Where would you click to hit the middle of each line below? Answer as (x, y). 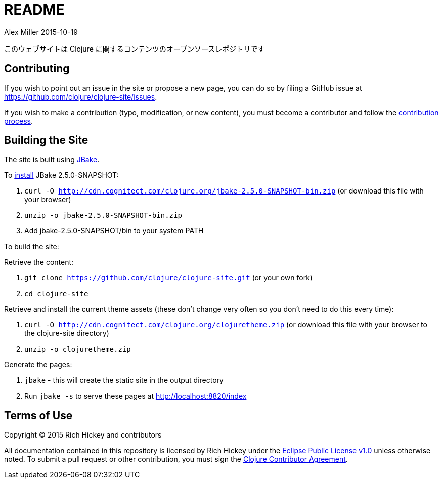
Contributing (37, 69)
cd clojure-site (56, 294)
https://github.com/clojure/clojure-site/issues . (81, 96)
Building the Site (46, 140)
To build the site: (32, 247)
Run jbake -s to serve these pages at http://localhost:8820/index (136, 396)
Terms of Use (38, 415)
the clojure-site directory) (67, 333)
